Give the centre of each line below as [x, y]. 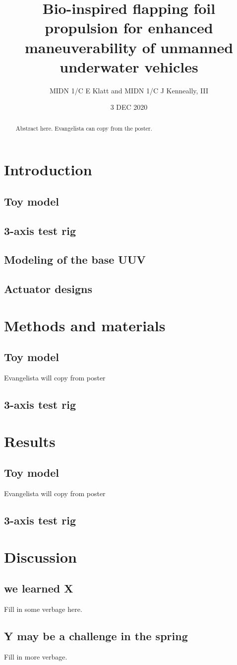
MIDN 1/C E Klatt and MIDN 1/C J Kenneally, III [129, 90]
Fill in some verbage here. [43, 609]
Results [30, 441]
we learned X [39, 588]
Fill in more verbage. [36, 656]
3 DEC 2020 [129, 107]
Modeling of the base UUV [75, 259]
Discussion [40, 556]
